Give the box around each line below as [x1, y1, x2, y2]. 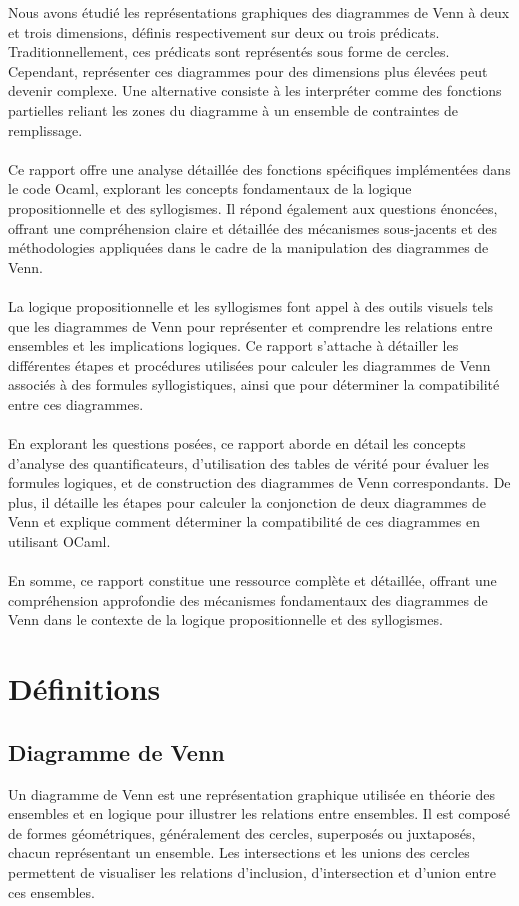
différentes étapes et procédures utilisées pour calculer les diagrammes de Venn [8, 354, 491, 375]
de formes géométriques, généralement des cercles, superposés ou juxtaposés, [8, 822, 476, 843]
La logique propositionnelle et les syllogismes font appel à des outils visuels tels [8, 295, 494, 316]
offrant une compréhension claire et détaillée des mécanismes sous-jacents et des [8, 217, 498, 238]
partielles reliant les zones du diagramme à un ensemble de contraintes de [8, 99, 459, 120]
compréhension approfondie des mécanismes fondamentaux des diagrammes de [8, 589, 488, 610]
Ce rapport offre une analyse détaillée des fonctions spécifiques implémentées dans [8, 158, 511, 179]
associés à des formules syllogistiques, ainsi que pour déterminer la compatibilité [8, 374, 500, 395]
